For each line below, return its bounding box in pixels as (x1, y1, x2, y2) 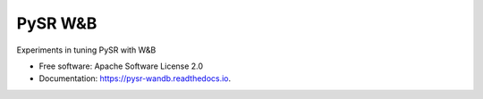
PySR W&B (16, 13, 97, 33)
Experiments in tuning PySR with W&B (16, 45, 157, 55)
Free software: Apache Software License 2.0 (38, 61, 204, 71)
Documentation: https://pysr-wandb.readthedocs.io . (38, 73, 232, 84)
